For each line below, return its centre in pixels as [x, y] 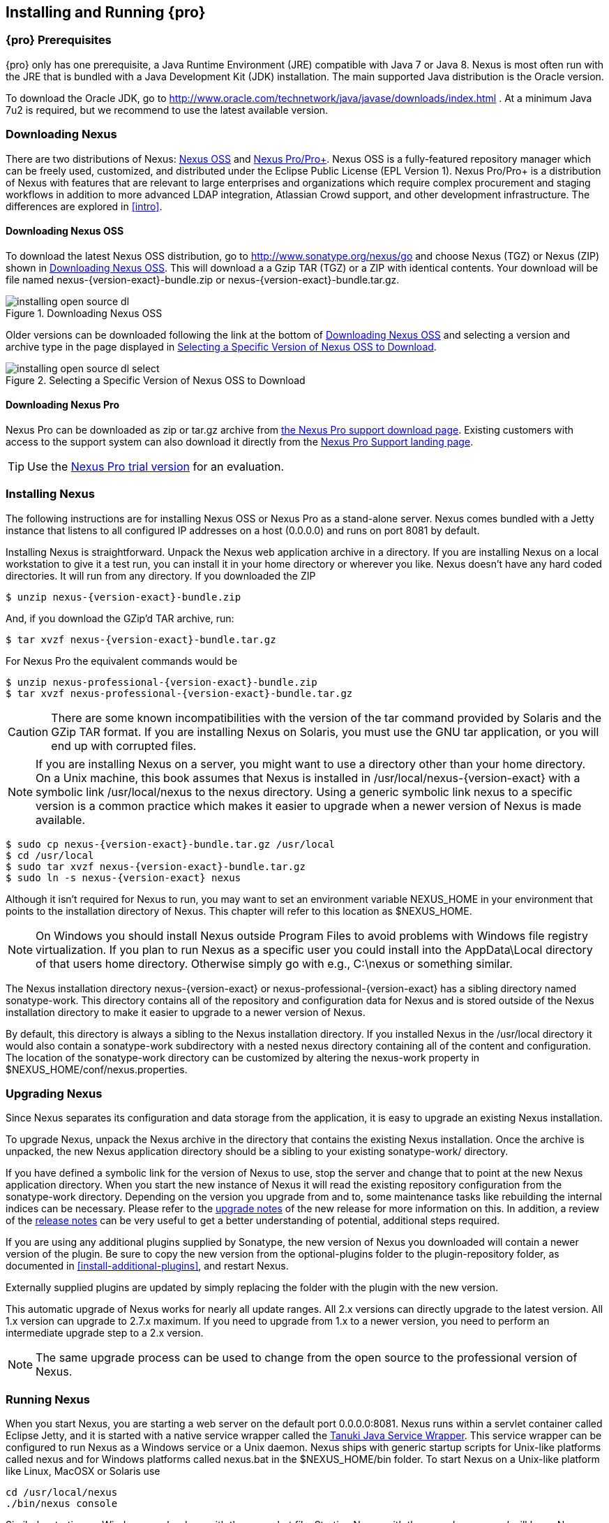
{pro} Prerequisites [59, 40]
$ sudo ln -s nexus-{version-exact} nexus [123, 877]
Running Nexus [48, 1399]
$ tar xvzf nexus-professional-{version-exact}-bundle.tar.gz [179, 693]
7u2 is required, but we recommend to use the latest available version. [167, 110]
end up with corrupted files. [124, 745]
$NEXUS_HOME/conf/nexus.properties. [97, 1069]
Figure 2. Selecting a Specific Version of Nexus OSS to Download [156, 380]
